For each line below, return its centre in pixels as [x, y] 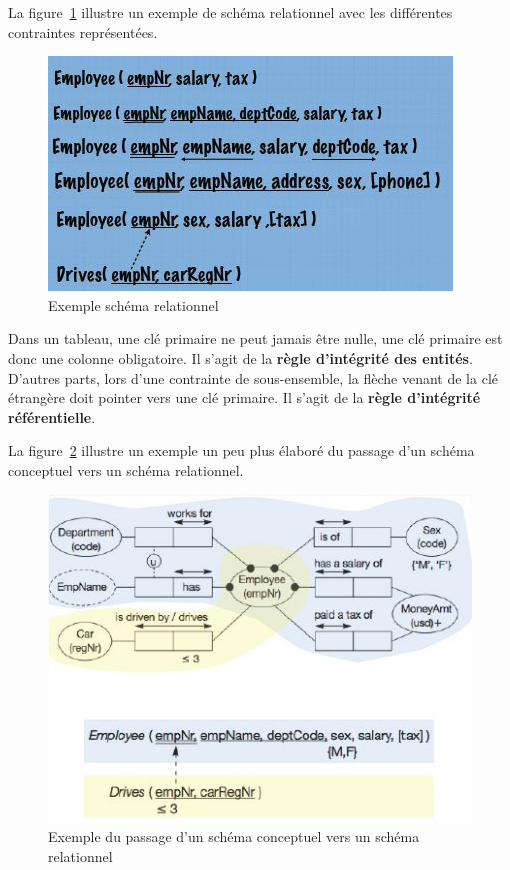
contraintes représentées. [83, 31]
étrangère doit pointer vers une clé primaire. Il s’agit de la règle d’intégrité [244, 397]
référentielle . [52, 416]
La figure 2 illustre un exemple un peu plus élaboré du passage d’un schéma [241, 450]
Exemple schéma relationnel [133, 304]
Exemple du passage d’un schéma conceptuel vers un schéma [234, 836]
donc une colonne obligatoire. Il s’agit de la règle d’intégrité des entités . [240, 357]
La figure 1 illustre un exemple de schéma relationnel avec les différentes [230, 12]
